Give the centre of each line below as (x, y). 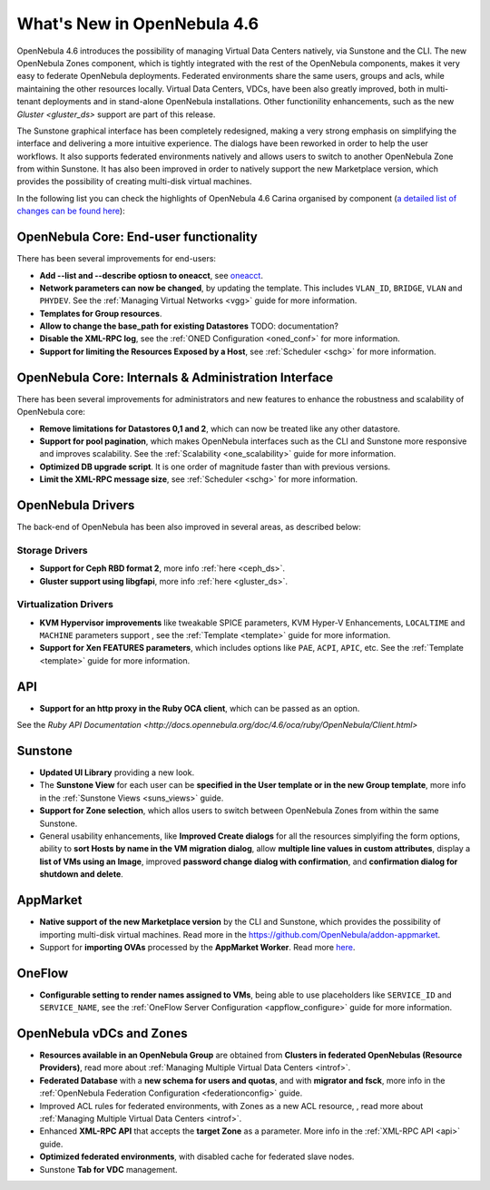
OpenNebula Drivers (76, 505)
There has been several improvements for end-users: (117, 259)
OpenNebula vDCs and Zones (102, 1033)
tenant (29, 102)
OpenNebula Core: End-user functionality (137, 237)
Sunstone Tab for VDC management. (108, 1169)
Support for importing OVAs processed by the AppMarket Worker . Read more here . (197, 947)
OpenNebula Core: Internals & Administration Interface (175, 377)
